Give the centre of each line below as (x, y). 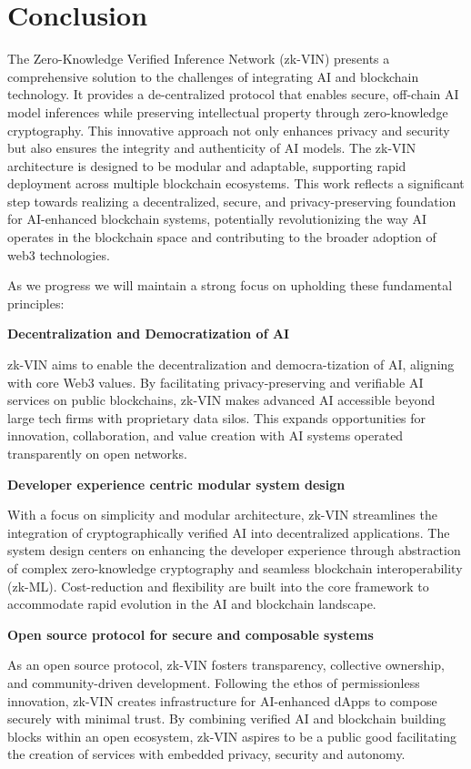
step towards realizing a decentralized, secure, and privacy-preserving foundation (232, 201)
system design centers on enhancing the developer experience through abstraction (234, 550)
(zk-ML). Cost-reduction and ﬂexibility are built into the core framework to (218, 586)
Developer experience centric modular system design (176, 484)
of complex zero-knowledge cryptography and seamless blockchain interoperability (235, 567)
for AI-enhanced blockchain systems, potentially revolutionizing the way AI (217, 219)
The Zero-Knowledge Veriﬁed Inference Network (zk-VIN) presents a (199, 59)
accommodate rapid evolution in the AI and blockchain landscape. (192, 604)
